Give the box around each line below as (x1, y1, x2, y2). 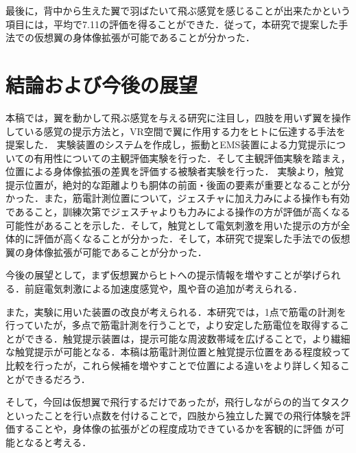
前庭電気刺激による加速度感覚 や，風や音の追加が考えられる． (24, 281, 303, 296)
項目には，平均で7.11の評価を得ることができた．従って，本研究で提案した (5, 16, 339, 31)
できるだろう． (24, 371, 91, 386)
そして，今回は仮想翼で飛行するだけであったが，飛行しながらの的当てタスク (5, 395, 350, 409)
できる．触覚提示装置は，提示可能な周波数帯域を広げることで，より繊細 (24, 331, 351, 345)
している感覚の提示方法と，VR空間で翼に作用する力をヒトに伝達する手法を (5, 124, 346, 138)
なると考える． (24, 434, 92, 449)
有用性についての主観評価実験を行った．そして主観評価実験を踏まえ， (34, 150, 351, 165)
